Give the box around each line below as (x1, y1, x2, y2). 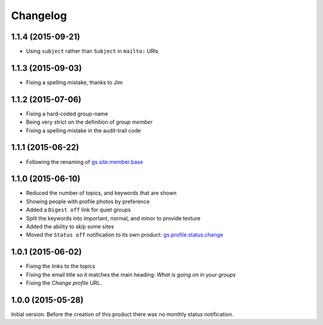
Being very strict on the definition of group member (26, 118, 153, 125)
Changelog (11, 9, 67, 22)
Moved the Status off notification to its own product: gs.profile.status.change (26, 231, 224, 238)
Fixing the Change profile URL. (26, 280, 102, 287)
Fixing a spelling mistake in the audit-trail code (26, 127, 141, 134)
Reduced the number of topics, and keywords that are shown (26, 189, 176, 197)
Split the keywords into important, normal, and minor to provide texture (26, 214, 200, 222)
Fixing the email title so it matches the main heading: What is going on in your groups (26, 271, 236, 278)
